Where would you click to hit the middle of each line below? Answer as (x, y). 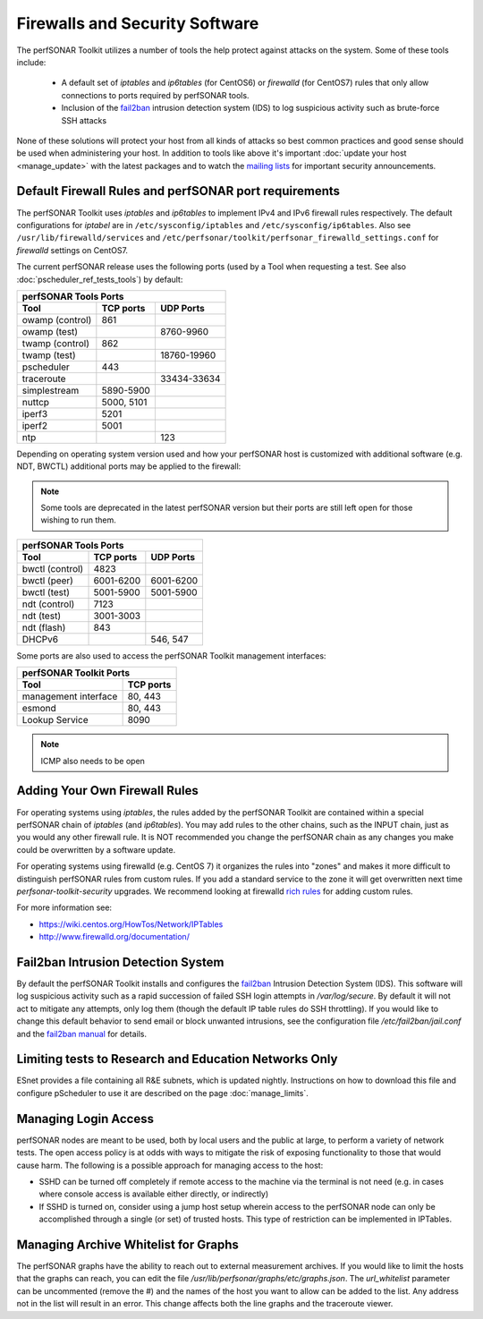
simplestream (51, 390)
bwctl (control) (53, 568)
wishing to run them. (78, 520)
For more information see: (64, 907)
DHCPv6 (40, 639)
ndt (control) (48, 604)
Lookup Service (55, 720)
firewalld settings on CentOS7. (72, 250)
